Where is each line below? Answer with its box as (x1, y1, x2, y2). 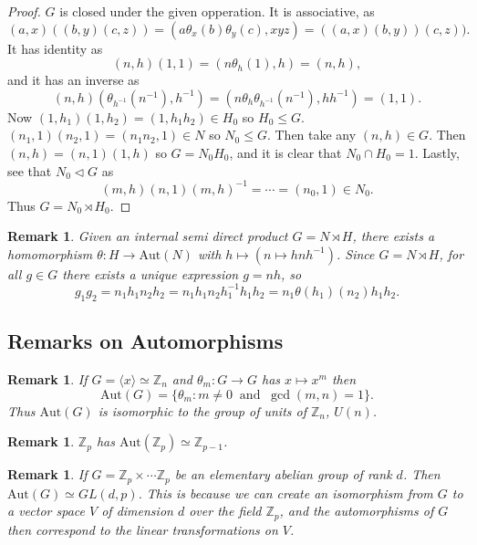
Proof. (7, 2, 41, 20)
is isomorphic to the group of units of (98, 401, 306, 420)
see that (7, 161, 52, 180)
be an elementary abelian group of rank (174, 465, 392, 484)
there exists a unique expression (62, 264, 239, 283)
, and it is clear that (229, 142, 342, 162)
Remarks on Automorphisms (7, 327, 284, 355)
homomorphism (7, 244, 93, 263)
